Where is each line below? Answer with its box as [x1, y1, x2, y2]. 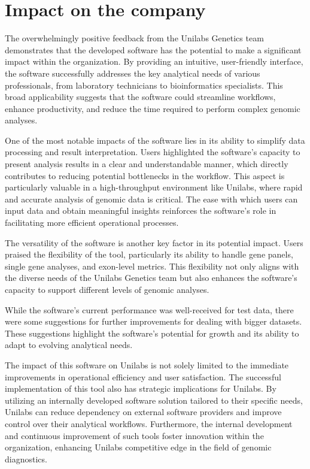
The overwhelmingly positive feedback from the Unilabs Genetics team [5, 32, 264, 44]
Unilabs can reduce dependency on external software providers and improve [5, 406, 282, 418]
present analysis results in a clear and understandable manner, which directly [5, 158, 288, 170]
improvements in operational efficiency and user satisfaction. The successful [5, 370, 281, 383]
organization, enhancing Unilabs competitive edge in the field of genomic [5, 441, 272, 453]
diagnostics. [5, 452, 47, 465]
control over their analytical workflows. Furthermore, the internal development [5, 417, 293, 429]
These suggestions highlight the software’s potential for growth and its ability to [5, 326, 299, 339]
